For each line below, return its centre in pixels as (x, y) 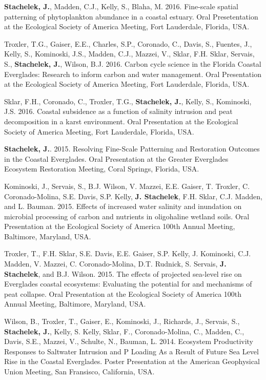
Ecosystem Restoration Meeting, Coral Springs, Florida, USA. (102, 169)
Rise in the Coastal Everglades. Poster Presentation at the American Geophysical (132, 361)
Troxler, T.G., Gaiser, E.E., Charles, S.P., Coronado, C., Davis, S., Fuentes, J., (128, 43)
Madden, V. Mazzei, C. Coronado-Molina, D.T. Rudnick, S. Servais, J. (115, 264)
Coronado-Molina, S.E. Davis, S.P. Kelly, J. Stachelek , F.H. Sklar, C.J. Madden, (133, 196)
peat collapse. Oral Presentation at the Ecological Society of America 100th (123, 293)
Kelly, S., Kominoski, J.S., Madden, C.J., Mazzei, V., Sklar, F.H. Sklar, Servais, (129, 54)
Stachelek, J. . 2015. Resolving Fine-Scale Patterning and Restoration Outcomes (132, 149)
